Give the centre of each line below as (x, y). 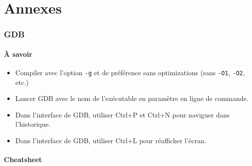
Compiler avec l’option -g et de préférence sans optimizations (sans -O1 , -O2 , (130, 73)
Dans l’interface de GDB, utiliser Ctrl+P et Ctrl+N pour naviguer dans (123, 114)
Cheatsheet (23, 159)
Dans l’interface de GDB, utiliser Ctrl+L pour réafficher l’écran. (111, 141)
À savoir (18, 54)
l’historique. (33, 124)
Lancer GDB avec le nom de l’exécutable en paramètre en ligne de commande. (132, 98)
